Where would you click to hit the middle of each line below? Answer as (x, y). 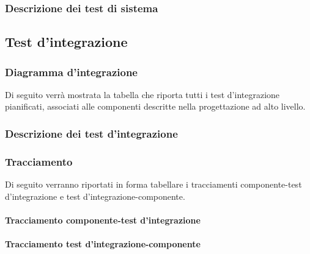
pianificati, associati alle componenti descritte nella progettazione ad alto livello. (155, 106)
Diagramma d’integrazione (71, 72)
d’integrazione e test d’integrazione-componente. (95, 196)
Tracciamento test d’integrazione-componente (103, 244)
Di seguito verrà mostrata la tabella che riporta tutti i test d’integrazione (142, 94)
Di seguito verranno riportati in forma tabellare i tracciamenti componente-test (153, 184)
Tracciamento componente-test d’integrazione (103, 220)
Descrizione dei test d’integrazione (91, 133)
